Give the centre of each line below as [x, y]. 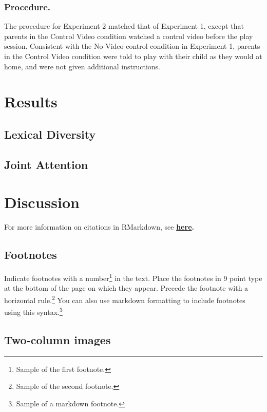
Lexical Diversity [50, 134]
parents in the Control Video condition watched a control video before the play [129, 36]
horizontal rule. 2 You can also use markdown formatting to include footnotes [125, 299]
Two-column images [58, 339]
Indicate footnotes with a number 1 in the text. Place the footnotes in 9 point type [133, 277]
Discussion [42, 202]
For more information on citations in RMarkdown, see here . [99, 227]
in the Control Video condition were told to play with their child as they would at [133, 56]
